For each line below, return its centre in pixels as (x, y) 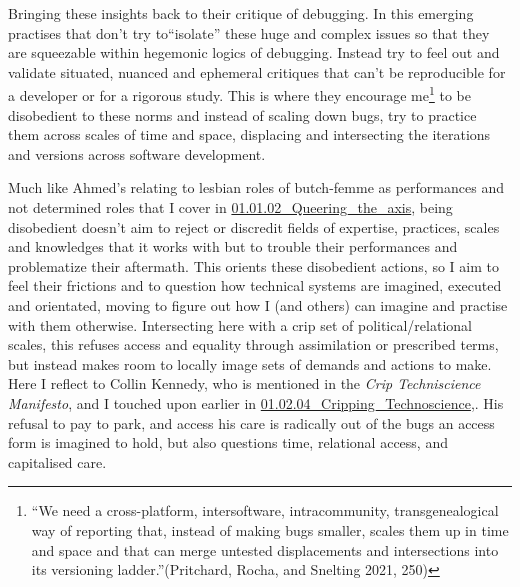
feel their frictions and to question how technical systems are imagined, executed (255, 285)
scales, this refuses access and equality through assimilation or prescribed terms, (253, 344)
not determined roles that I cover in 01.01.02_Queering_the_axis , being (230, 207)
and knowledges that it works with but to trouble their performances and (233, 246)
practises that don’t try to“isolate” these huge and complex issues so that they (249, 32)
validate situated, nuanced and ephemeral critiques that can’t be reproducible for (257, 71)
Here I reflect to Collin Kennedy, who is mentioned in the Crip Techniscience (244, 383)
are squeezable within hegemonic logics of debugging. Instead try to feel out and (254, 52)
